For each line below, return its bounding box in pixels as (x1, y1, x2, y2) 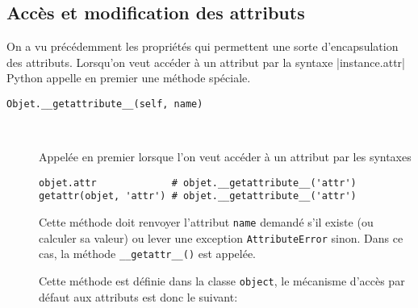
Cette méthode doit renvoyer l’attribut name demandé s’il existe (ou (39, 214, 374, 231)
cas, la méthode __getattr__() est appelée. (39, 245, 256, 262)
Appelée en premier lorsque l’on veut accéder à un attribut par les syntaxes (39, 148, 412, 165)
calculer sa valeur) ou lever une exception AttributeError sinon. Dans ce (39, 229, 403, 246)
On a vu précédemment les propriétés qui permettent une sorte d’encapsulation (6, 38, 399, 55)
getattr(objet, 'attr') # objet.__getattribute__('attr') (39, 190, 357, 202)
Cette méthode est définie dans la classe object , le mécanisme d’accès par (39, 273, 405, 289)
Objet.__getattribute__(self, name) (6, 98, 203, 110)
